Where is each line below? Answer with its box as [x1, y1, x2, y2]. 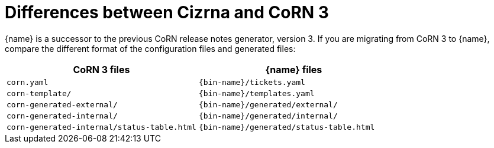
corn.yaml [7, 77, 49, 87]
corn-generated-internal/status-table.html [7, 122, 196, 131]
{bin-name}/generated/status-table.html [198, 122, 375, 131]
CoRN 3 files [73, 63, 130, 75]
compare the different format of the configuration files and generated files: [5, 43, 296, 54]
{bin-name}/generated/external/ [198, 100, 338, 109]
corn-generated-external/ [7, 100, 118, 109]
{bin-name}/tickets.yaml [198, 77, 305, 87]
